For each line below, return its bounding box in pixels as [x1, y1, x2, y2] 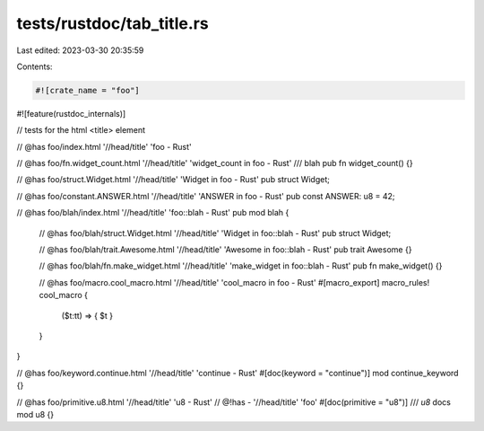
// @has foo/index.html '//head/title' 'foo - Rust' [16, 141, 192, 152]
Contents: [16, 61, 53, 72]
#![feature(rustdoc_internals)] [16, 108, 126, 119]
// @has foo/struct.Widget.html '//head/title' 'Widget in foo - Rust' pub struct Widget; [16, 174, 331, 185]
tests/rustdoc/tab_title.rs [16, 13, 210, 33]
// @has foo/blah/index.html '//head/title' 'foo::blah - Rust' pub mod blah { [16, 207, 290, 218]
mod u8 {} [16, 409, 54, 419]
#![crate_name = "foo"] [35, 85, 141, 95]
